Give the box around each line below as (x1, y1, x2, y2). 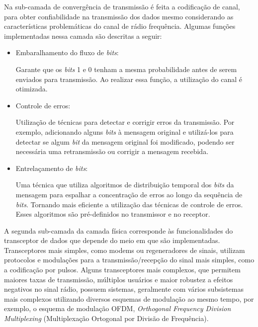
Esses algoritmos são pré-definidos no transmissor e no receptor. (15, 209, 210, 219)
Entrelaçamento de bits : (15, 163, 88, 173)
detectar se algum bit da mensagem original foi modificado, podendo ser (15, 136, 235, 147)
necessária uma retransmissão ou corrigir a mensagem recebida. (15, 146, 209, 157)
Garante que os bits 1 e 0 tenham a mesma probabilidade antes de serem (15, 64, 237, 74)
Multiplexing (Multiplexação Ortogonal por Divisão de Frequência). (4, 313, 209, 324)
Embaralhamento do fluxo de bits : (15, 47, 119, 58)
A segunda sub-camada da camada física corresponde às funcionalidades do (4, 225, 233, 236)
